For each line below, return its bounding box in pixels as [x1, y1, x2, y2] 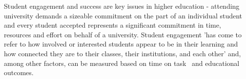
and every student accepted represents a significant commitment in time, [4, 20, 221, 30]
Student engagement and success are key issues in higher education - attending [4, 1, 240, 11]
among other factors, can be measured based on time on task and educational [4, 58, 240, 68]
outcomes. [4, 67, 34, 78]
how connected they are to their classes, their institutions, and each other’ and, [4, 48, 241, 58]
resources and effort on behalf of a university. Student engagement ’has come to [4, 29, 242, 39]
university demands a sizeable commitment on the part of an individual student [4, 10, 243, 20]
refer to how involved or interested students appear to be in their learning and [4, 39, 238, 49]
